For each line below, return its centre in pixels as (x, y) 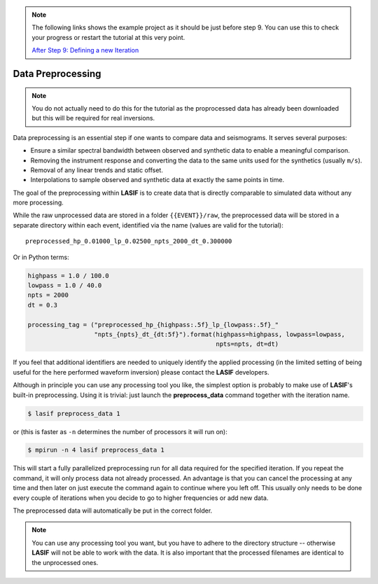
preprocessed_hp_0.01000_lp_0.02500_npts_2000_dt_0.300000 (129, 241)
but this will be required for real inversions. (93, 118)
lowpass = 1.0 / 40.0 (65, 286)
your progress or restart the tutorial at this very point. (108, 37)
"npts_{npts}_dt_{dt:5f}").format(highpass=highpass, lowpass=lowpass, (220, 334)
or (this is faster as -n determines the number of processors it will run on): (120, 431)
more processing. (38, 202)
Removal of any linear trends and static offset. (97, 170)
